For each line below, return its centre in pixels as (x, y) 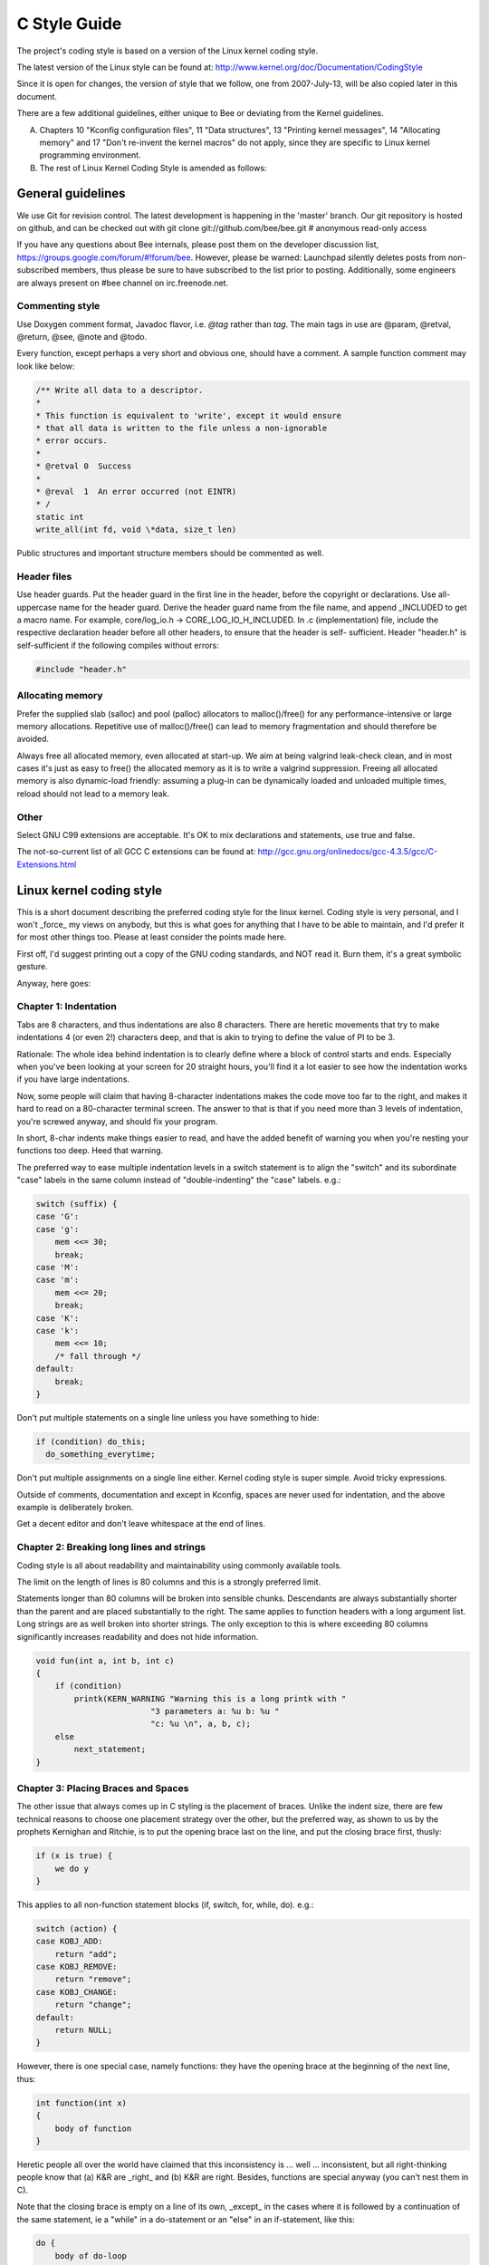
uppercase (37, 607)
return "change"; (93, 2005)
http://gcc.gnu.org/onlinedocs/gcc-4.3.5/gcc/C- (348, 852)
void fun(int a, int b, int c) (105, 1661)
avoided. (33, 739)
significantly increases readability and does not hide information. (138, 1636)
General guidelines (71, 193)
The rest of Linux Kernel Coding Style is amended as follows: (153, 168)
